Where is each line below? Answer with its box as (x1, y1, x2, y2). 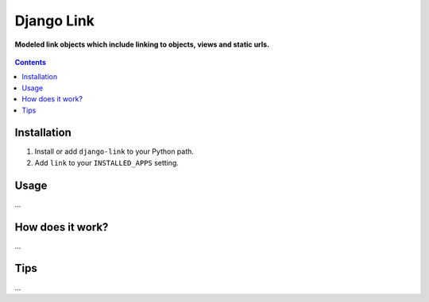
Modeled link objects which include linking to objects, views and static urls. (14, 40, 270, 49)
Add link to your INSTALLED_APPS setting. (34, 158, 179, 167)
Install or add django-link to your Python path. (34, 147, 195, 156)
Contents (14, 57, 47, 67)
